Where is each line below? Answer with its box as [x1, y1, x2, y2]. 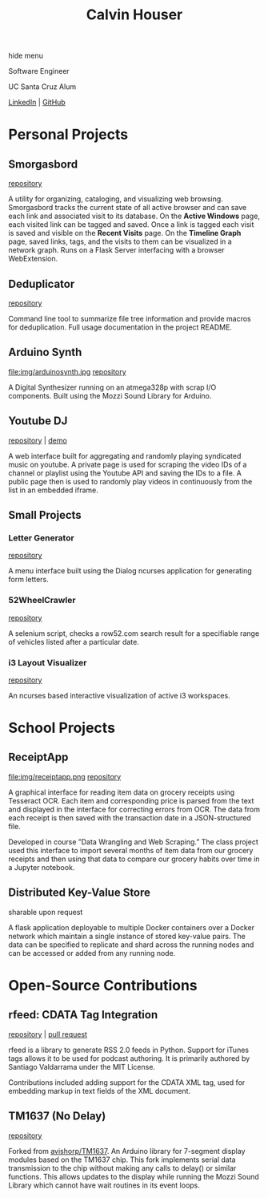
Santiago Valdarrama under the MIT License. [8, 1062, 156, 1071]
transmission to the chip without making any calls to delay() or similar [8, 1163, 237, 1172]
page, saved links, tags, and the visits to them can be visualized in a [8, 237, 232, 246]
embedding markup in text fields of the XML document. [8, 1086, 190, 1095]
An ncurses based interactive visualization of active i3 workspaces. [8, 690, 230, 700]
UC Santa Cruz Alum [8, 82, 77, 91]
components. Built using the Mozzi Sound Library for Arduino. [8, 391, 212, 400]
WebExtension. [8, 254, 58, 264]
